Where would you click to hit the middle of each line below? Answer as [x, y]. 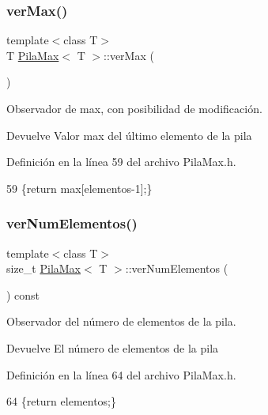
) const [23, 294]
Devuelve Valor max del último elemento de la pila [129, 135]
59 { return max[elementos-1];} [79, 188]
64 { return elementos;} [62, 401]
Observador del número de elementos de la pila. [121, 321]
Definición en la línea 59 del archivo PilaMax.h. [121, 162]
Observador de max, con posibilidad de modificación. [134, 108]
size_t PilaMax [44, 268]
